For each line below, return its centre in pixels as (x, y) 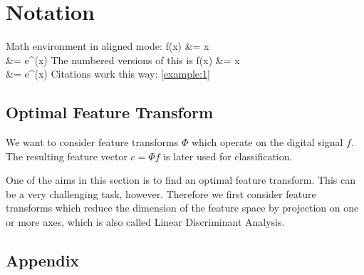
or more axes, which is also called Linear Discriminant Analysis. (145, 222)
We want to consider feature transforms (92, 142)
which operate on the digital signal (267, 142)
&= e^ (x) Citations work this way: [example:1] (108, 74)
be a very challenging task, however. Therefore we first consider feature (161, 193)
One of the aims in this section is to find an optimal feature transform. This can (181, 180)
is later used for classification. (228, 156)
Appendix (43, 260)
